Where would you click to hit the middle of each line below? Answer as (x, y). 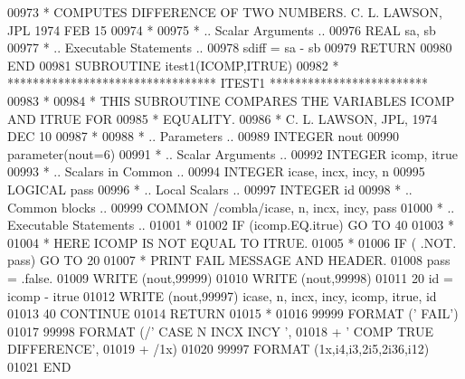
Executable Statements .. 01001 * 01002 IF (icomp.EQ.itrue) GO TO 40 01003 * (231, 225)
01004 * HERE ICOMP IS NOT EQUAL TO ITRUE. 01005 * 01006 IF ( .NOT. (232, 242)
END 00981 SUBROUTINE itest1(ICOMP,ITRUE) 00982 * (173, 65)
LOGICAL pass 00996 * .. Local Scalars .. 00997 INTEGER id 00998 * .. (210, 189)
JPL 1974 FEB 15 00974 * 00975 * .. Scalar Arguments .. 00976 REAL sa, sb (222, 29)
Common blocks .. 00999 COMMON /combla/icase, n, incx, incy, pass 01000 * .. (231, 207)
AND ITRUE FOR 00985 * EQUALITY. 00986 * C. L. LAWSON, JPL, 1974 (223, 118)
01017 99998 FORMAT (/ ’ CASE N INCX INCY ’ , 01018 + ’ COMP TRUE (220, 331)
